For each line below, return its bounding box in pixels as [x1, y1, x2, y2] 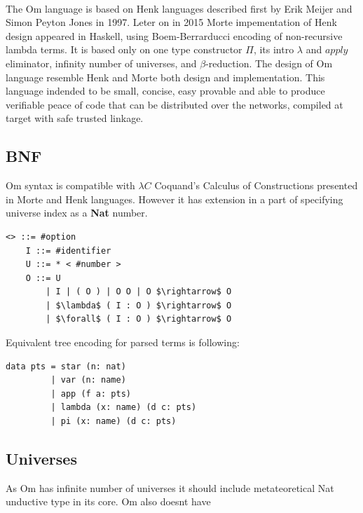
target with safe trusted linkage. [6, 111, 144, 125]
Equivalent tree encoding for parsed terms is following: [6, 335, 240, 350]
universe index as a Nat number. [6, 205, 148, 220]
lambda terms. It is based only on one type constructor [6, 42, 242, 57]
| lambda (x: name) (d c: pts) [50, 402, 197, 413]
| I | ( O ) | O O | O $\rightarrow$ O [46, 287, 232, 297]
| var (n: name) [50, 375, 126, 385]
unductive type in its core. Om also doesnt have [6, 494, 211, 509]
